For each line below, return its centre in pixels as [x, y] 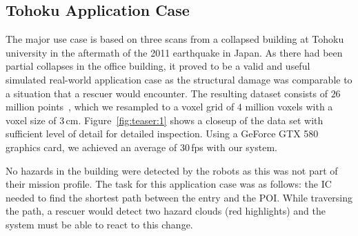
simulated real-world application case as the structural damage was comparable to [179, 79]
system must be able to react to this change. [99, 224]
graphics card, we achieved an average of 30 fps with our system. [141, 147]
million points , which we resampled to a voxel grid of [120, 107]
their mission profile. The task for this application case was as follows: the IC [169, 184]
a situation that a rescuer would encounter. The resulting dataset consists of [167, 93]
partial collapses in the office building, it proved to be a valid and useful [158, 66]
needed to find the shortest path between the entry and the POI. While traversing [179, 197]
